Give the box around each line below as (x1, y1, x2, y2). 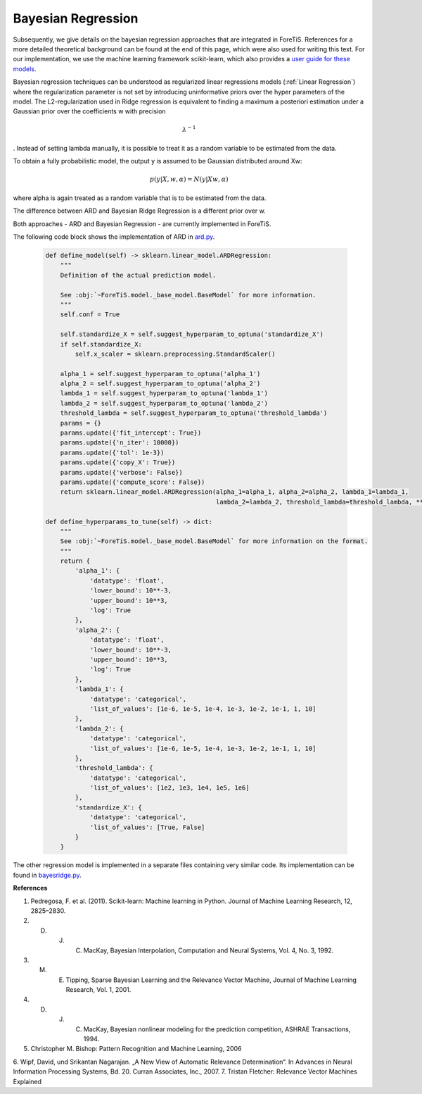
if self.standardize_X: (60, 340, 142, 348)
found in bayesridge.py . (13, 871, 82, 879)
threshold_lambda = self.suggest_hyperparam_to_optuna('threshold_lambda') (60, 409, 328, 417)
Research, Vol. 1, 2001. (65, 986, 132, 994)
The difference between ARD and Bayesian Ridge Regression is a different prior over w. (13, 206, 267, 215)
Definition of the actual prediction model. (60, 271, 217, 279)
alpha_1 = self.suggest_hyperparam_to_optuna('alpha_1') (60, 370, 261, 378)
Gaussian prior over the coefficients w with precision (13, 107, 166, 116)
